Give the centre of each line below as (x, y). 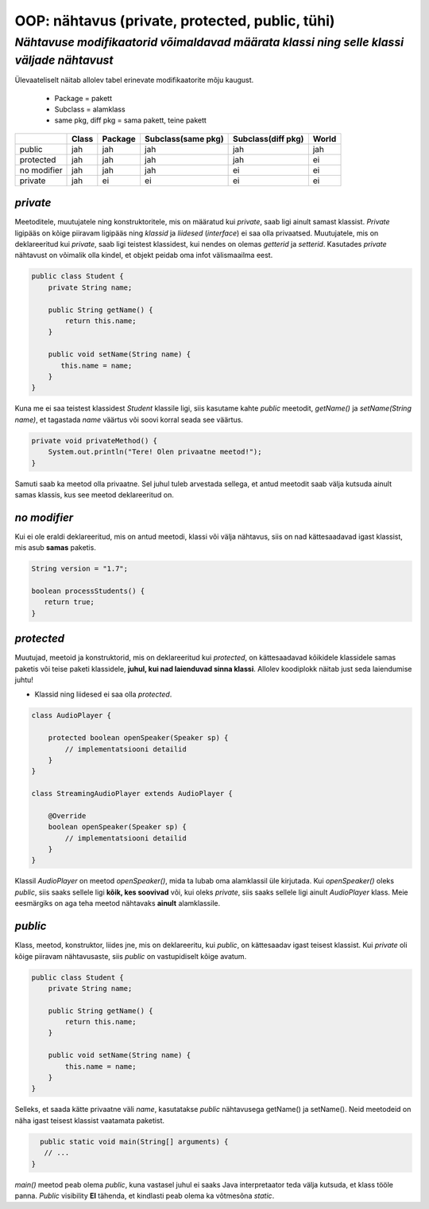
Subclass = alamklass (90, 109)
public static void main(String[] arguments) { (134, 1141)
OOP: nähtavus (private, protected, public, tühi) (175, 21)
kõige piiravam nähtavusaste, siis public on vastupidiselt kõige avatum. (131, 956)
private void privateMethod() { (95, 441)
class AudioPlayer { (71, 716)
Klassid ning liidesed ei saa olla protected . (103, 694)
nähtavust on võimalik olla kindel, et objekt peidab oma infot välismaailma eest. (144, 255)
